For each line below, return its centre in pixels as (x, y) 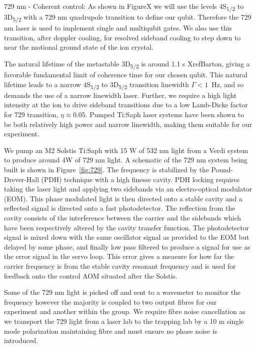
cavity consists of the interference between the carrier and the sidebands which (123, 218)
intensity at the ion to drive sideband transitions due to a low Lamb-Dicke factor (126, 105)
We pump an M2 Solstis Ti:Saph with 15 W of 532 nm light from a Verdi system (126, 150)
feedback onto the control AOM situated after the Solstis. (91, 275)
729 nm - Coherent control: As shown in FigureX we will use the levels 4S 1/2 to (124, 7)
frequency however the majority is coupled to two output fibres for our (111, 301)
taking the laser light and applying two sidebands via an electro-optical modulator (128, 189)
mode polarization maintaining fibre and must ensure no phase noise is (111, 331)
